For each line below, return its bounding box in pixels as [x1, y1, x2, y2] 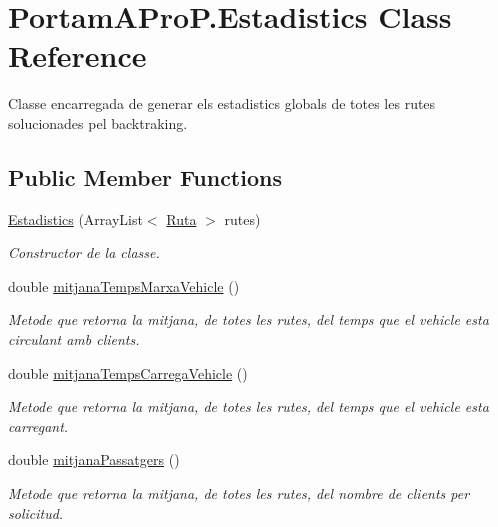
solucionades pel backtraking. [8, 112, 188, 133]
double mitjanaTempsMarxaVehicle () [8, 275, 240, 296]
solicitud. [8, 502, 64, 523]
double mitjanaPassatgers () [8, 449, 180, 470]
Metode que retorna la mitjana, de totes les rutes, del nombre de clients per [8, 483, 470, 504]
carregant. [8, 415, 69, 436]
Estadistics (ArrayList [8, 208, 143, 229]
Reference [8, 35, 147, 76]
